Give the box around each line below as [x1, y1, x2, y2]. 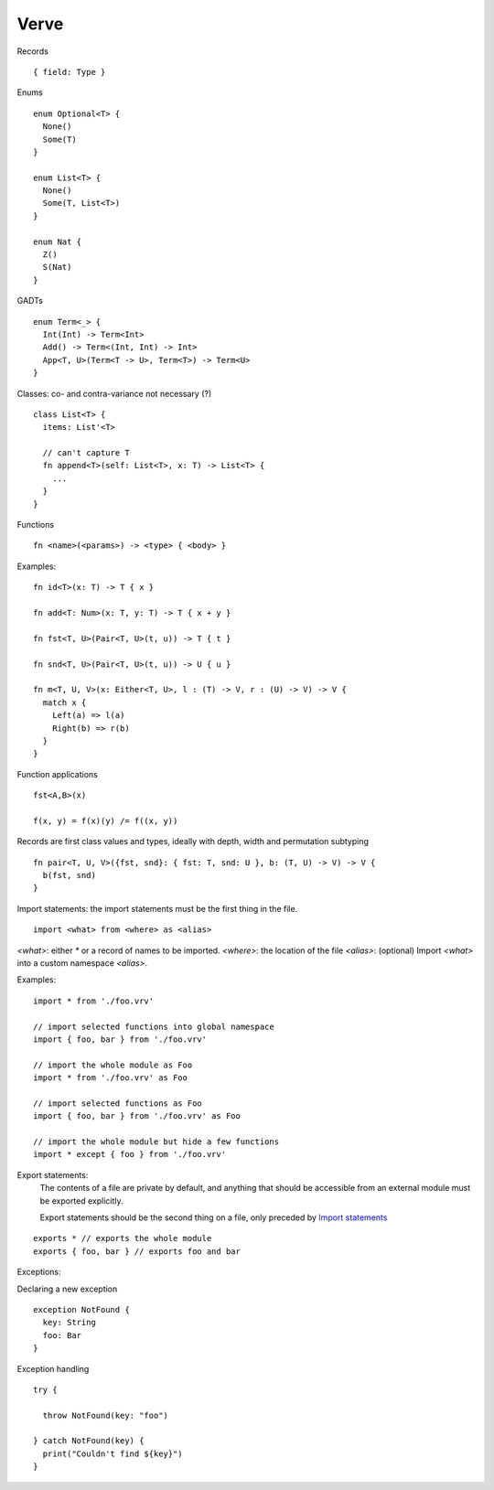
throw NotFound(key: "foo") [42, 1410, 169, 1420]
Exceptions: [16, 1267, 61, 1278]
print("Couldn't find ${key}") [42, 1448, 183, 1459]
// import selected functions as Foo [33, 1098, 203, 1109]
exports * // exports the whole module [33, 1233, 212, 1244]
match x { [42, 697, 87, 708]
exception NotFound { [33, 1304, 130, 1314]
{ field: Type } [33, 67, 106, 77]
